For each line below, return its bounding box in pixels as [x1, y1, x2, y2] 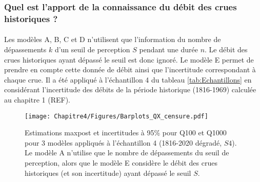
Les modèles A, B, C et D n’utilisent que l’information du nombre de [4, 34, 221, 45]
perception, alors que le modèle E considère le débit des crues [25, 157, 217, 168]
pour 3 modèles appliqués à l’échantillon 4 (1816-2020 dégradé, [25, 137, 222, 148]
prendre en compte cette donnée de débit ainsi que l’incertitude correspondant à [4, 64, 256, 75]
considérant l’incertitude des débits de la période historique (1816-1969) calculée [4, 84, 256, 95]
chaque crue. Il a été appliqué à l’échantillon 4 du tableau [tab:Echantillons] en [4, 74, 252, 85]
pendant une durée [139, 44, 198, 54]
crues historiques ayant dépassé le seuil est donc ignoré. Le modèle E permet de [4, 54, 254, 65]
